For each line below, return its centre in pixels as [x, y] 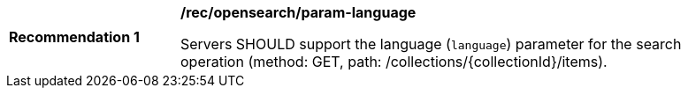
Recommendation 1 [74, 37]
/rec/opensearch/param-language [298, 12]
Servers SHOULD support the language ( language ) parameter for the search [431, 44]
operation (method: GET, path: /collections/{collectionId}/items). [394, 62]
